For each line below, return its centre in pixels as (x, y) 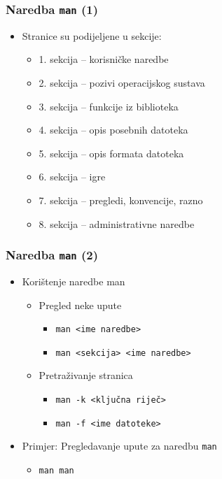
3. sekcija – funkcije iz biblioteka (109, 106)
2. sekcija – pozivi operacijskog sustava (122, 82)
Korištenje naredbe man (74, 281)
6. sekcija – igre (72, 177)
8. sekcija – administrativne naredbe (117, 223)
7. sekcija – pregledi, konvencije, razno (121, 200)
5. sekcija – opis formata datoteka (111, 153)
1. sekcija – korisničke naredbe (104, 59)
